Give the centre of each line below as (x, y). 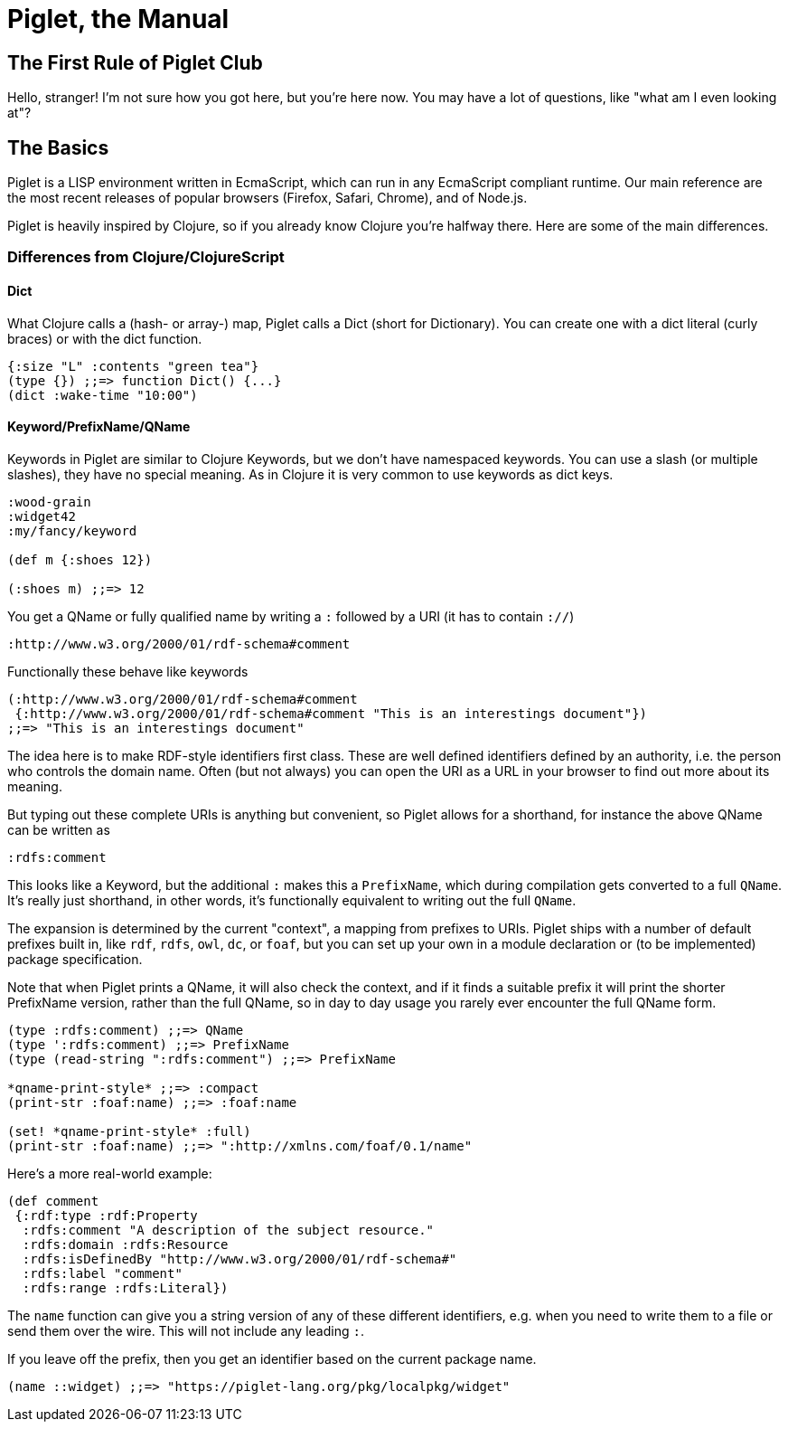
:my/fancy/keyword (72, 530)
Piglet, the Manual (118, 19)
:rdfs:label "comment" (102, 1273)
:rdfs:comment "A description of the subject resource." (228, 1230)
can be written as (59, 829)
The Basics (58, 147)
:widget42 (42, 516)
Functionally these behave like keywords (128, 671)
